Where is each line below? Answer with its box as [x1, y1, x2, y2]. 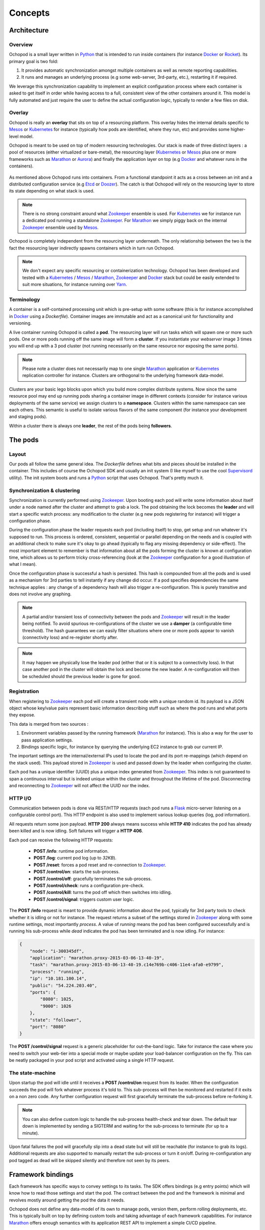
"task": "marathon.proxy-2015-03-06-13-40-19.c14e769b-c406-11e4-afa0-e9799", [29, 962, 224, 968]
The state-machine [9, 1069, 56, 1076]
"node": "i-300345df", [29, 948, 84, 954]
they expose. [9, 712, 35, 718]
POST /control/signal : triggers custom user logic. [33, 896, 134, 902]
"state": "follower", [29, 1017, 82, 1023]
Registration [9, 688, 39, 695]
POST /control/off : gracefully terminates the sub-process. [33, 876, 152, 882]
